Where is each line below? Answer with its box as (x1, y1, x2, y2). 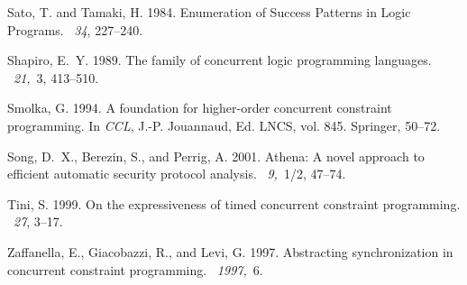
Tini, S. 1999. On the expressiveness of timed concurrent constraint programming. (7, 194, 461, 213)
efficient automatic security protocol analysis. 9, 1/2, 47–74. (7, 164, 346, 183)
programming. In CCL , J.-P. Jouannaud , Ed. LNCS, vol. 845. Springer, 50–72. (7, 115, 441, 134)
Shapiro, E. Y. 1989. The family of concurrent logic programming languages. (7, 51, 432, 69)
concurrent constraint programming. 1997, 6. (7, 260, 263, 279)
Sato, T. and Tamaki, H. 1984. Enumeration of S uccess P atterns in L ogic (7, 3, 411, 21)
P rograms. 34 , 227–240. (7, 20, 143, 39)
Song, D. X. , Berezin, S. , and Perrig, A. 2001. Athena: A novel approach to (7, 146, 425, 165)
